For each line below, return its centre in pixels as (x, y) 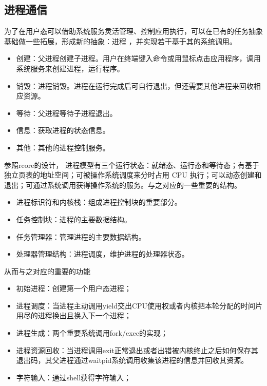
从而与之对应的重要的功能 (47, 271)
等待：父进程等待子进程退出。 (66, 113)
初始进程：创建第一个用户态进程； (74, 288)
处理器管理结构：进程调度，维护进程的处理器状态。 (102, 254)
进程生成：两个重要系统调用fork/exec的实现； (92, 333)
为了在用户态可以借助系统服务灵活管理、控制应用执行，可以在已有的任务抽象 (133, 31)
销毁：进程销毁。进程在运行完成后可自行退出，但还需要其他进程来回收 (135, 85)
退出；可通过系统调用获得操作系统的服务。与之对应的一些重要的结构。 (123, 185)
